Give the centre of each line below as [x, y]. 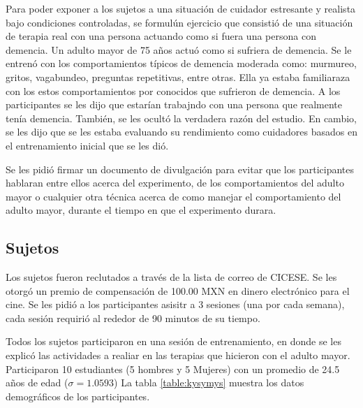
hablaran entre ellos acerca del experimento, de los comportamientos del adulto [175, 183]
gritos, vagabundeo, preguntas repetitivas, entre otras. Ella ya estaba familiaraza [178, 76]
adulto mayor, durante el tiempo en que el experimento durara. [141, 210]
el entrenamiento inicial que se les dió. [87, 145]
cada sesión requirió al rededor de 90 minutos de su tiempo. [133, 318]
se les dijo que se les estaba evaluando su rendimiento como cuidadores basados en [181, 132]
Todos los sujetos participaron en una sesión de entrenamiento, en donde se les [173, 341]
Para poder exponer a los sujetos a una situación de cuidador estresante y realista [181, 8]
